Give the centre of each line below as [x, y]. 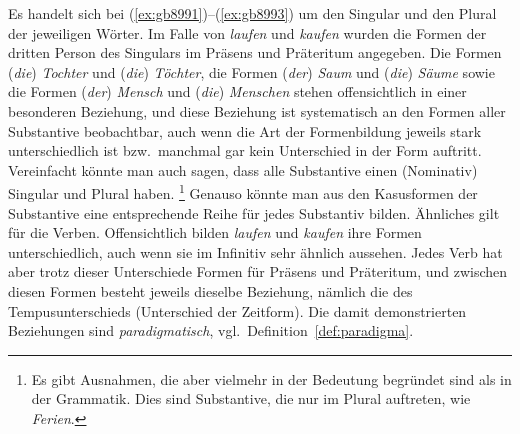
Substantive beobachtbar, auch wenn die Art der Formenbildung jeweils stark [245, 130]
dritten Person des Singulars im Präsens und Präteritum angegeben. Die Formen [255, 52]
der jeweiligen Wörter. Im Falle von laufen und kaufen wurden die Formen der [247, 32]
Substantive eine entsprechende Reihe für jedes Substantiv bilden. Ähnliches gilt [254, 212]
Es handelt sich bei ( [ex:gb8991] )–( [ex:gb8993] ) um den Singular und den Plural [252, 13]
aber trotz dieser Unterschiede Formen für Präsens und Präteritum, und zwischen [258, 271]
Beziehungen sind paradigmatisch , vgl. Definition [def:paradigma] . [211, 330]
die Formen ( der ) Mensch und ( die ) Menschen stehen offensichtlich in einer [237, 91]
